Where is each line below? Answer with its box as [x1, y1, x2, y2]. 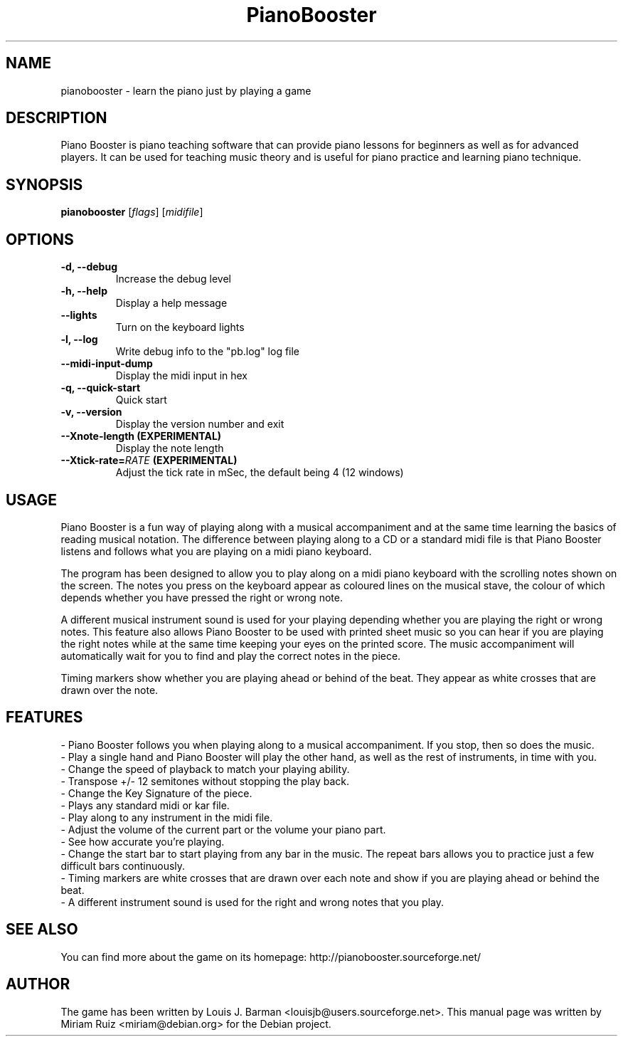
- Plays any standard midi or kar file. [60, 799, 230, 811]
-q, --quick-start [60, 381, 141, 394]
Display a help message [115, 297, 228, 310]
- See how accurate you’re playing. [60, 835, 225, 848]
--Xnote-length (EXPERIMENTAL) [60, 430, 222, 443]
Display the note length [115, 442, 224, 455]
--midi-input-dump [60, 357, 153, 370]
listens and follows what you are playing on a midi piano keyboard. [60, 544, 372, 557]
